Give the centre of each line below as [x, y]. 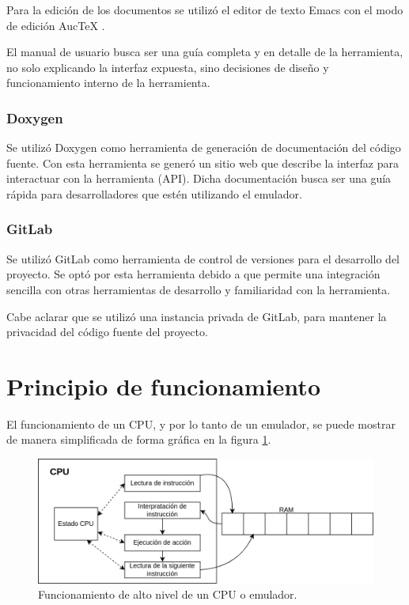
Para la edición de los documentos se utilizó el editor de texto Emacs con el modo [205, 9]
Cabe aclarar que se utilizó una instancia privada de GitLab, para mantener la [197, 316]
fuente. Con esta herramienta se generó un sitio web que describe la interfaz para [203, 163]
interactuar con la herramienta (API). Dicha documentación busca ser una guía [199, 178]
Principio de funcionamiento [163, 386]
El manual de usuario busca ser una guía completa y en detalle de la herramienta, [205, 52]
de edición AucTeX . [56, 25]
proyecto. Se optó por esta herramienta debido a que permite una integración [193, 274]
